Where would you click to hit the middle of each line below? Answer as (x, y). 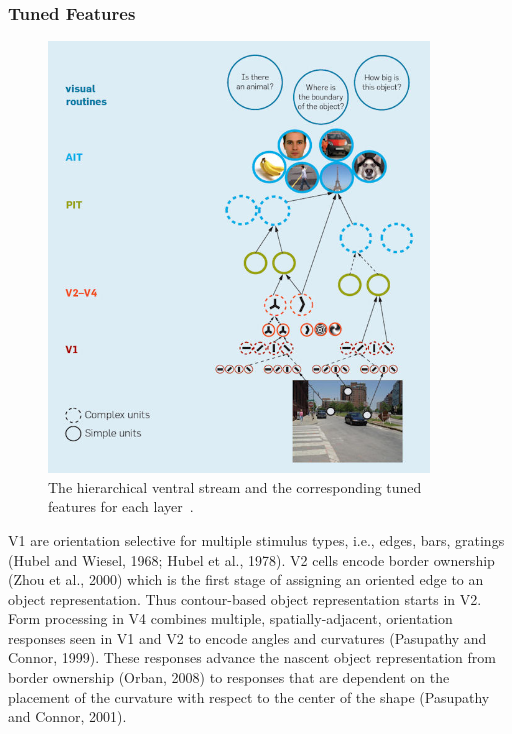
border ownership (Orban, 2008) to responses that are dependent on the (229, 677)
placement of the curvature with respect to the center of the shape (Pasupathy (249, 696)
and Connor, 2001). (67, 716)
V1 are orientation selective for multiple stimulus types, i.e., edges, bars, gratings (256, 539)
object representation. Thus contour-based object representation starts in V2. (245, 598)
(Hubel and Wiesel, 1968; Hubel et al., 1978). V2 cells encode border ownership (251, 559)
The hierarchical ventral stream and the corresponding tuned (235, 486)
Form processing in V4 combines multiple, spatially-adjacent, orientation (230, 618)
